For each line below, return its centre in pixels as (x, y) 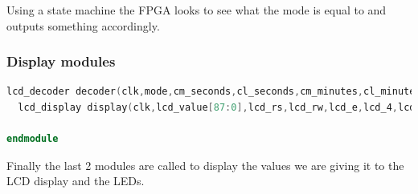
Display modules (61, 61)
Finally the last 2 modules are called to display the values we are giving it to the (205, 165)
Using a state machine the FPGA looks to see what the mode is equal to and (197, 10)
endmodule (33, 139)
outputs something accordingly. (83, 25)
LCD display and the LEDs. (76, 181)
